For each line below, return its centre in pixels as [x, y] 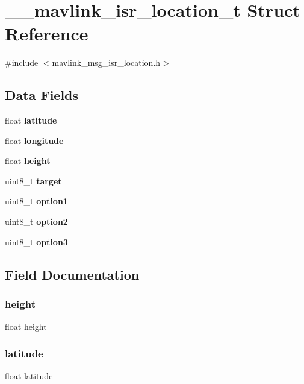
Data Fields [42, 95]
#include [22, 62]
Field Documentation [72, 274]
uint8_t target [33, 181]
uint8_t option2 [36, 222]
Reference [47, 33]
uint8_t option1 [36, 201]
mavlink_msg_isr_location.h [106, 62]
